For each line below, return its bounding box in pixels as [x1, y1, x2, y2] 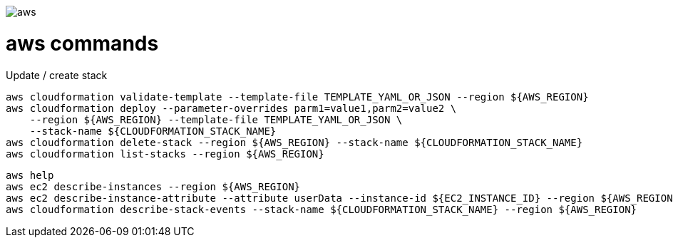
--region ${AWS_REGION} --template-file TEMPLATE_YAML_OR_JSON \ [29, 113, 403, 125]
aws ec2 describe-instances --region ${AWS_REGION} [6, 180, 301, 192]
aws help [6, 169, 54, 181]
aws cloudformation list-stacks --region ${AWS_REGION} [6, 148, 324, 160]
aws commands [6, 31, 159, 56]
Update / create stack [6, 68, 108, 81]
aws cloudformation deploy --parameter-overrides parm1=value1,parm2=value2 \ [6, 102, 457, 114]
